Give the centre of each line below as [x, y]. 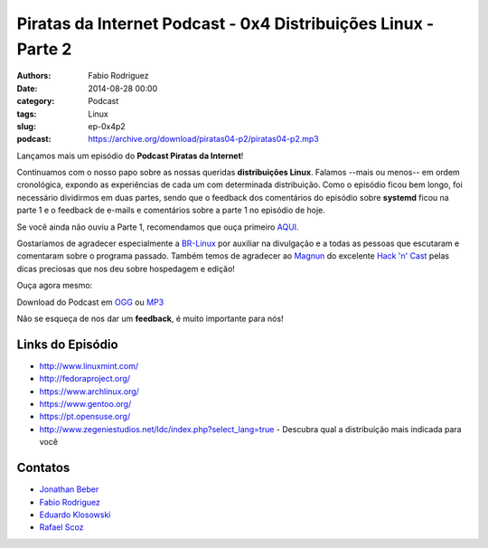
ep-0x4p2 [107, 126]
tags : [27, 114]
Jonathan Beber [69, 489]
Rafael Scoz [62, 527]
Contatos [43, 468]
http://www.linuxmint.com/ [89, 365]
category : [36, 101]
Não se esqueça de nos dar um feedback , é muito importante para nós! [150, 318]
